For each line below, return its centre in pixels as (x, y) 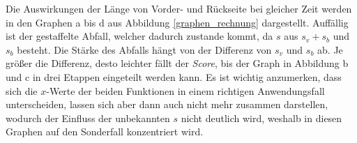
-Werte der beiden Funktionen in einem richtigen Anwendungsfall (185, 90)
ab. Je (330, 49)
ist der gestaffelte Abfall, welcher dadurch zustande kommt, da (139, 36)
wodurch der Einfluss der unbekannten (88, 118)
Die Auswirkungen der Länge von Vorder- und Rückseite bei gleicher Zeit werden (179, 8)
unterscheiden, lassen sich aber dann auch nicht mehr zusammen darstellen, (167, 104)
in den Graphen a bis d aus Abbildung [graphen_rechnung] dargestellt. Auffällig (177, 22)
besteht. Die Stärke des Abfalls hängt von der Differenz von (144, 49)
